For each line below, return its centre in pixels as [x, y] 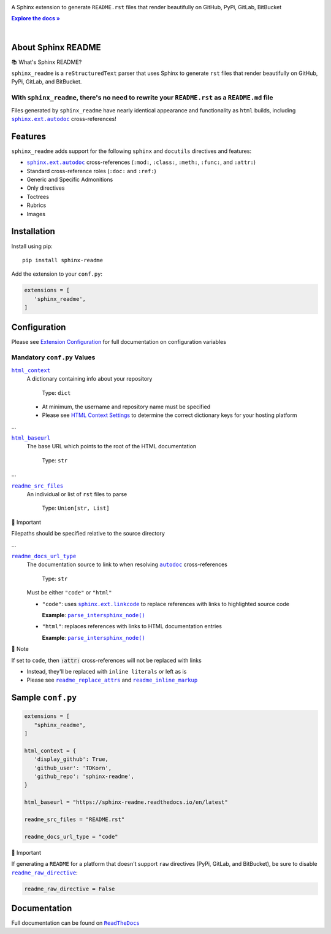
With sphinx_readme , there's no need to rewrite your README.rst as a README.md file [142, 98]
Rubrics [36, 205]
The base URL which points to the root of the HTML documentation [112, 446]
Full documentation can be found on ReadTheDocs [76, 923]
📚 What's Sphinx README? [47, 62]
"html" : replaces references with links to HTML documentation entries [132, 626]
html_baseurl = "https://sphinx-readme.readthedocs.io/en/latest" [126, 802]
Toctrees [38, 197]
